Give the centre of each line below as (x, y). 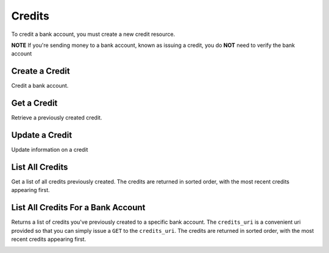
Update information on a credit (50, 150)
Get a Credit (34, 103)
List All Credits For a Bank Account (78, 208)
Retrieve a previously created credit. (57, 118)
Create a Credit (41, 71)
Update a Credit (42, 135)
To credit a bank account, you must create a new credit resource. (93, 34)
